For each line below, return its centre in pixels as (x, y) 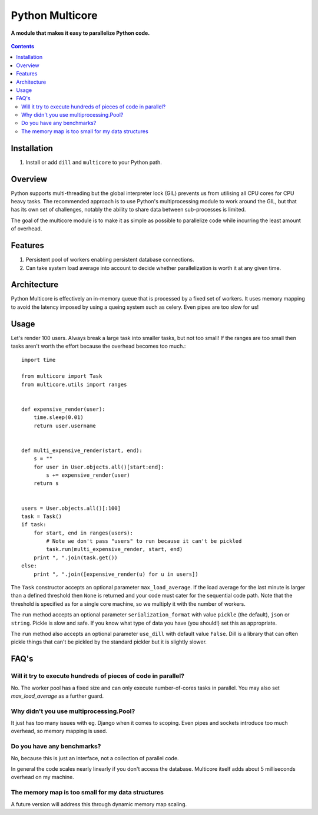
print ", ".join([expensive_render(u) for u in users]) (116, 574)
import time (39, 360)
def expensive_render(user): (63, 409)
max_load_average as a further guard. (57, 696)
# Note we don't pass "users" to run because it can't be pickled (144, 541)
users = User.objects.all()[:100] (71, 508)
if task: (34, 525)
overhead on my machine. (43, 777)
